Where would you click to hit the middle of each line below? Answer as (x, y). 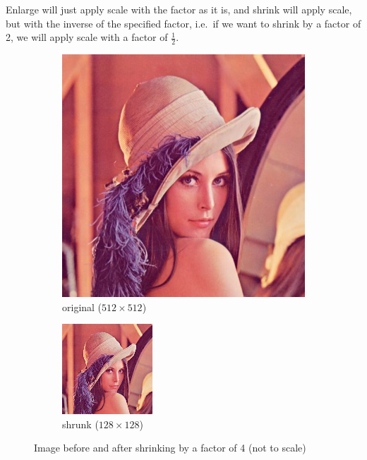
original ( (82, 307)
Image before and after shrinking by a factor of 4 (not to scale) (170, 448)
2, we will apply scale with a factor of (87, 37)
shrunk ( (80, 424)
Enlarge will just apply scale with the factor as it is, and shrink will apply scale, (179, 9)
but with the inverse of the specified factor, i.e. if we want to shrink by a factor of (183, 23)
